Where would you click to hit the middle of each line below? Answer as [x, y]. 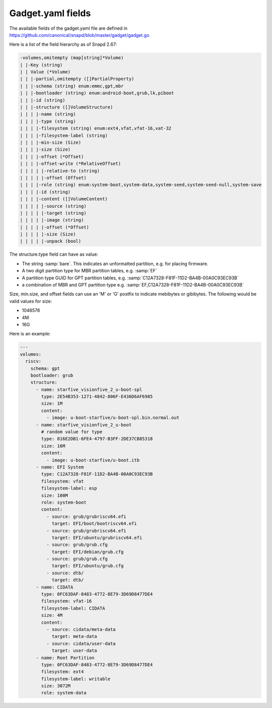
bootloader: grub [52, 375]
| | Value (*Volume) [45, 72]
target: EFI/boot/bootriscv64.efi [94, 524]
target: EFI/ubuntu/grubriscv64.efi [97, 538]
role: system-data [64, 693]
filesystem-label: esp [69, 488]
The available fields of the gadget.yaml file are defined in [69, 28]
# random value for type [72, 432]
